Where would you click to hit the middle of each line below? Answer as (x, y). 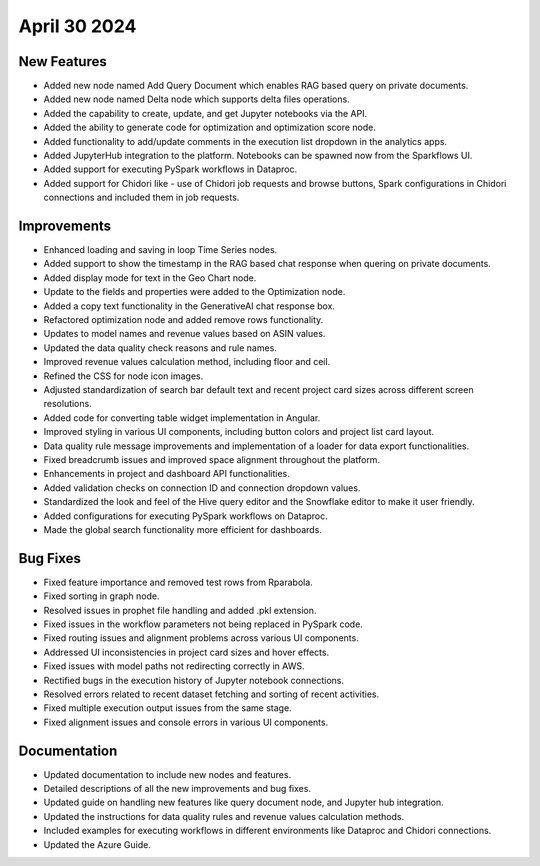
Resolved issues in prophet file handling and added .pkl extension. (180, 610)
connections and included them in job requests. (141, 197)
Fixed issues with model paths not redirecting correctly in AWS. (174, 666)
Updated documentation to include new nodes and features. (167, 774)
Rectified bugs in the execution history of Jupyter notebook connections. (194, 680)
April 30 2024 (77, 26)
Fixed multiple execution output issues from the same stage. (167, 708)
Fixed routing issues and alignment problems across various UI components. (201, 638)
